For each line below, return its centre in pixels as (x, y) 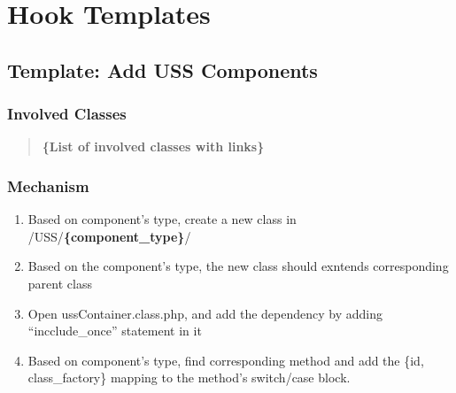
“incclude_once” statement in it (115, 331)
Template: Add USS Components (162, 69)
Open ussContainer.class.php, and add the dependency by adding (205, 313)
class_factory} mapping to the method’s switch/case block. (189, 378)
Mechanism (48, 185)
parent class (60, 283)
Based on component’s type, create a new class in (162, 219)
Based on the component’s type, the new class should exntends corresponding (238, 266)
